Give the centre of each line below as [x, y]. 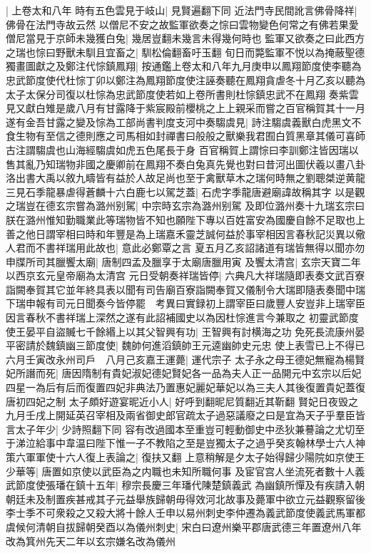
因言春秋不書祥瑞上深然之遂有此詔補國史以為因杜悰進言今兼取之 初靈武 [172, 317]
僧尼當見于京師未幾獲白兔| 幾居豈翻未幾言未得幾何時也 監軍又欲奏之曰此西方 [185, 38]
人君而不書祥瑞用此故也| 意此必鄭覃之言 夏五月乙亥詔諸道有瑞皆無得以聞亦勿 [185, 248]
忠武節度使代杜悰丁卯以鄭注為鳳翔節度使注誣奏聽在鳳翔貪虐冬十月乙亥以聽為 [185, 79]
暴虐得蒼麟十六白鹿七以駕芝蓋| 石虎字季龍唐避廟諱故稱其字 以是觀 [210, 191]
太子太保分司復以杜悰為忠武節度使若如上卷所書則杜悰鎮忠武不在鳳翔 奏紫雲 [182, 94]
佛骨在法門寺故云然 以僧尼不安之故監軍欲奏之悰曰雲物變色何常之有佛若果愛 [182, 24]
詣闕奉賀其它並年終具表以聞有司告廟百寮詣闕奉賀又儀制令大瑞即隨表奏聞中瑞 [185, 289]
